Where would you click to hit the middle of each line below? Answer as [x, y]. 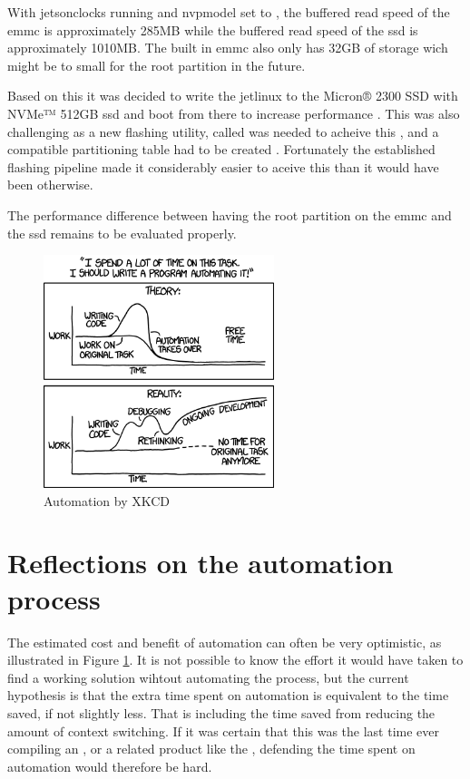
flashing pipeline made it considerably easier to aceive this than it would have [223, 166]
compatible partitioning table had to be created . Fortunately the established [221, 149]
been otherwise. [50, 185]
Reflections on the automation [201, 563]
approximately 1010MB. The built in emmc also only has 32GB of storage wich [228, 48]
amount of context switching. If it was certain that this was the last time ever [224, 730]
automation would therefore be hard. [110, 766]
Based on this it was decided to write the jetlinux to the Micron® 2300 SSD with [233, 96]
